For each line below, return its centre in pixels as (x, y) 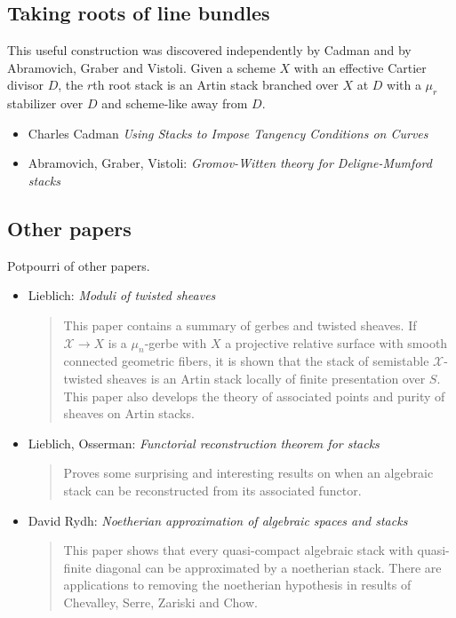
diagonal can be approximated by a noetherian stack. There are (268, 567)
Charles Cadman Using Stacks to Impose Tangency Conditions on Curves (228, 133)
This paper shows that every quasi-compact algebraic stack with (238, 550)
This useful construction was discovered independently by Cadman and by (209, 50)
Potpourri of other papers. (79, 265)
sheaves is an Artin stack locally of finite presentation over (266, 378)
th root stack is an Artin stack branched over (216, 85)
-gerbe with (176, 342)
